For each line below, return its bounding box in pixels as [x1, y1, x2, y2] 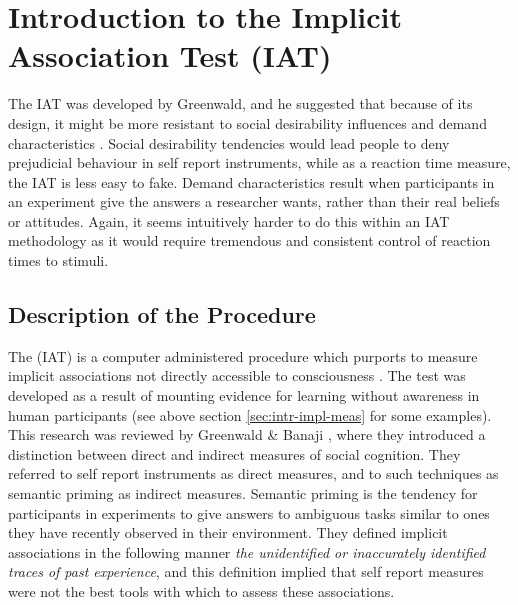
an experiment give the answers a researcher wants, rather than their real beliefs [8, 191, 500, 212]
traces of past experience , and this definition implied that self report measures [8, 561, 484, 582]
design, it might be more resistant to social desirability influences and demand [8, 112, 487, 133]
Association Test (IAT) [8, 35, 332, 76]
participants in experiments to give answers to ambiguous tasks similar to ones [8, 502, 490, 523]
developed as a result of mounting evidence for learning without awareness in [8, 385, 480, 406]
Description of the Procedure [8, 299, 316, 330]
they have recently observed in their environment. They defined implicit [8, 522, 448, 543]
